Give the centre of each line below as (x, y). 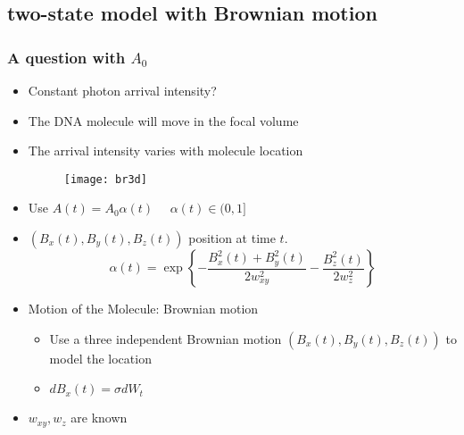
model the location (100, 358)
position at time (232, 238)
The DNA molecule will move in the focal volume (163, 120)
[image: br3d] (105, 179)
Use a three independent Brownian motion (166, 338)
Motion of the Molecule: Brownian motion (143, 309)
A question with (66, 57)
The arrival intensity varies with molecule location (166, 151)
